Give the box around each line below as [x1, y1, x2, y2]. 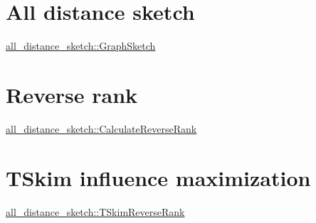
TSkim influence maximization [6, 163, 311, 192]
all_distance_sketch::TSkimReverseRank [6, 204, 185, 219]
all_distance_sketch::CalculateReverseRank [6, 121, 197, 136]
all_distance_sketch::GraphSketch [6, 38, 156, 53]
